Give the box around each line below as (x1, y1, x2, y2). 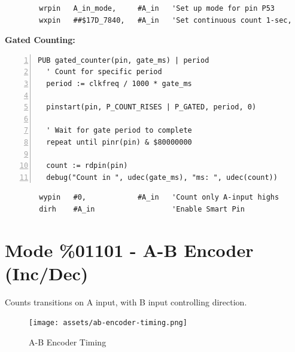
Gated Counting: (5, 33, 75, 46)
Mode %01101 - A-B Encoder (5, 237, 254, 262)
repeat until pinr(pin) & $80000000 (46, 137, 192, 146)
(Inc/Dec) (5, 261, 89, 285)
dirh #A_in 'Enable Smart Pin (39, 204, 245, 213)
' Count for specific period (46, 68, 162, 76)
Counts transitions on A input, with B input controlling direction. (5, 295, 247, 308)
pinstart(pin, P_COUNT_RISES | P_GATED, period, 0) (46, 103, 257, 112)
